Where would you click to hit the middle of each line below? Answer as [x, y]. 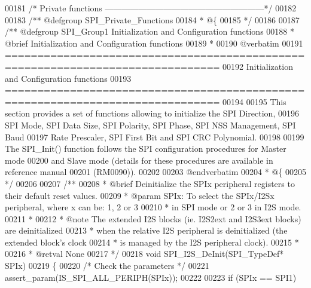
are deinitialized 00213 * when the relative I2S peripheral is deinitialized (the [146, 230]
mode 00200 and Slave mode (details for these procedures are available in [139, 160]
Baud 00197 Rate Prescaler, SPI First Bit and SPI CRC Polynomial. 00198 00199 [155, 137]
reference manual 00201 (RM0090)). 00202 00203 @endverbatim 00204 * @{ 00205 [155, 172]
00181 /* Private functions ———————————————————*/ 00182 [151, 8]
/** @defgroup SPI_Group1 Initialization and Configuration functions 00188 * [150, 31]
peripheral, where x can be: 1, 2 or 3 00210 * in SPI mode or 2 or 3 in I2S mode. [153, 207]
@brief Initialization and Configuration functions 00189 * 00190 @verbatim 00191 [154, 43]
